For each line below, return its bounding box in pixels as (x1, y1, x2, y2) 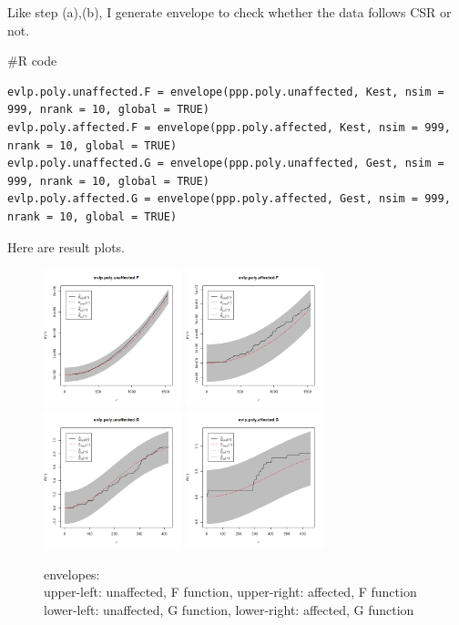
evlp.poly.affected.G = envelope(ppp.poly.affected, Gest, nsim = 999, (7, 192, 451, 206)
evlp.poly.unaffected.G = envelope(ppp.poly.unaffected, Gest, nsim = (7, 157, 444, 170)
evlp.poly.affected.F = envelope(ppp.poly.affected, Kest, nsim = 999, (7, 120, 451, 134)
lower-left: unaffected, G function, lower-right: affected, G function (44, 599, 414, 619)
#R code (7, 51, 57, 70)
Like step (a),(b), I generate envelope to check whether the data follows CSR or (7, 3, 452, 21)
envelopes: (44, 564, 100, 583)
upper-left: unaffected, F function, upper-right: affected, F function (44, 582, 417, 601)
